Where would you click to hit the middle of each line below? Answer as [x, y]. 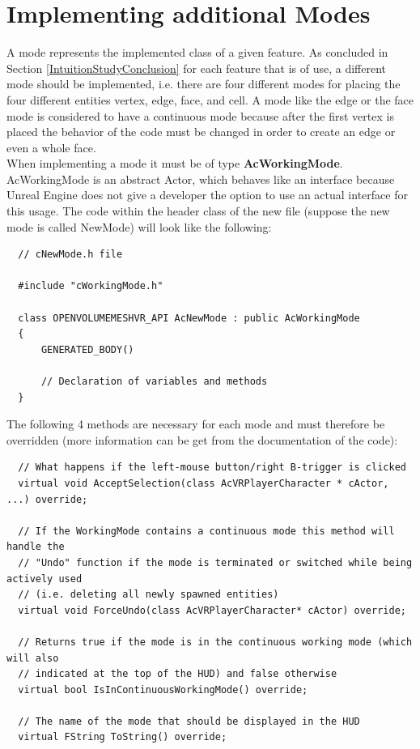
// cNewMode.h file [70, 255]
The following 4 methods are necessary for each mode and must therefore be [196, 424]
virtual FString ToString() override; [123, 737]
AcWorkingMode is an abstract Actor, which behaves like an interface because [201, 179]
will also [33, 658]
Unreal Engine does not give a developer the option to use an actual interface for [207, 195]
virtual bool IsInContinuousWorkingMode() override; [163, 689]
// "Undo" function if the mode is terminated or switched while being [215, 562]
